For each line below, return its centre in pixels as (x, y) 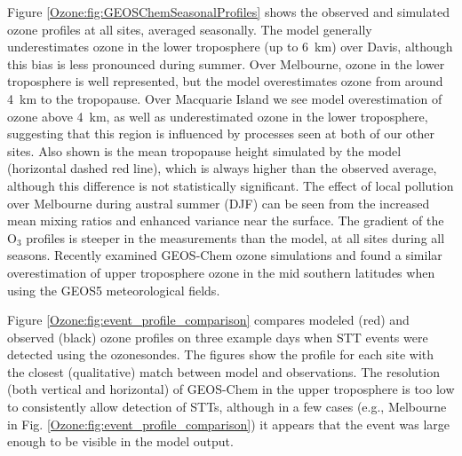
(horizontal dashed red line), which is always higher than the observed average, (222, 168)
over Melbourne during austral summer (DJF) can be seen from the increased (219, 203)
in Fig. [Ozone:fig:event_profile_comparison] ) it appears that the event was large (229, 424)
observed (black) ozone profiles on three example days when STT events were (218, 337)
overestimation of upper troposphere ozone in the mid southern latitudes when (221, 272)
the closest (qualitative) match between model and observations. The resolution (223, 371)
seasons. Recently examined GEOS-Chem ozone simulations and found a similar (225, 255)
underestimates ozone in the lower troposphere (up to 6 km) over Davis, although (230, 47)
